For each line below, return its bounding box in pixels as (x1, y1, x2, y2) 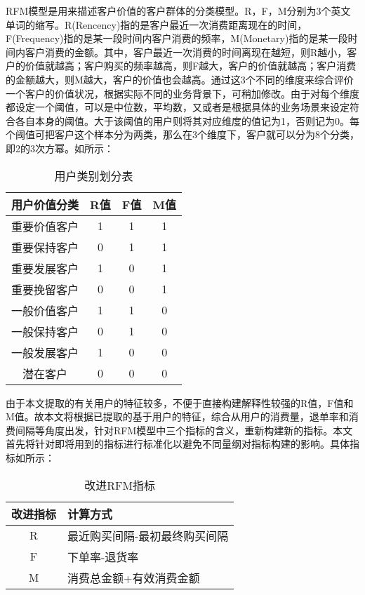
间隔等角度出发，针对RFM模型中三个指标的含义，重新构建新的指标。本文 (15, 422, 353, 437)
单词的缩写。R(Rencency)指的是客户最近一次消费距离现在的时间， (6, 17, 307, 32)
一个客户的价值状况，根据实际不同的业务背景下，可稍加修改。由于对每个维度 (6, 86, 359, 100)
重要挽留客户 (11, 281, 79, 297)
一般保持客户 (11, 323, 79, 340)
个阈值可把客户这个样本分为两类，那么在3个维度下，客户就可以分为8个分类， (6, 127, 359, 142)
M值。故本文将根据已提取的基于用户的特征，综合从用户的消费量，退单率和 (6, 409, 349, 424)
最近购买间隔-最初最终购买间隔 (67, 527, 229, 544)
